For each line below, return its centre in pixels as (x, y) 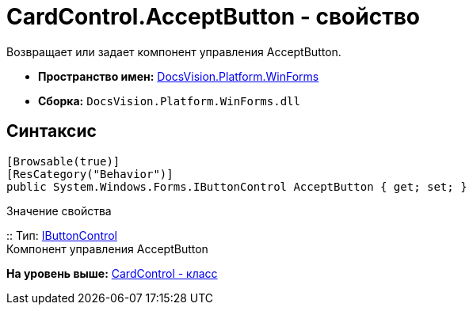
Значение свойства (59, 210)
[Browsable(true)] (63, 161)
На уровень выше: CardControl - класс (112, 273)
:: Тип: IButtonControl (62, 235)
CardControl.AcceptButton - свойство (213, 17)
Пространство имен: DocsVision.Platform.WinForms (179, 76)
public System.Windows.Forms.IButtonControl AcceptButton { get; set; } (237, 186)
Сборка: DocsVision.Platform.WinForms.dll (169, 101)
